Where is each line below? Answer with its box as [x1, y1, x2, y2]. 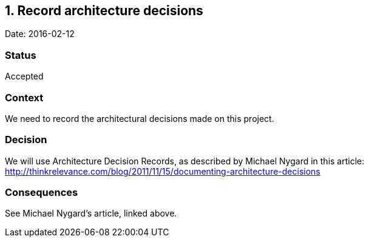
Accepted [5, 71, 44, 82]
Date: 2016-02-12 [5, 29, 75, 39]
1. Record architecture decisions [5, 3, 203, 18]
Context [5, 91, 44, 104]
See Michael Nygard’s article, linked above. [5, 208, 177, 219]
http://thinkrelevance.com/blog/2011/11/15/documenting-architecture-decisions [5, 166, 320, 176]
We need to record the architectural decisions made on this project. [5, 113, 274, 124]
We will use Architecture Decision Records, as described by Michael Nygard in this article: [5, 155, 365, 166]
